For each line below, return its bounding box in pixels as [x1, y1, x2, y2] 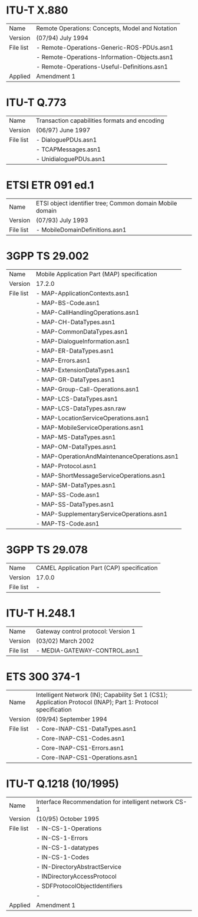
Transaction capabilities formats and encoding [35, 116, 164, 125]
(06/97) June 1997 [35, 126, 91, 134]
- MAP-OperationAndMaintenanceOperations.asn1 [35, 452, 179, 461]
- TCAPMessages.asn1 [35, 145, 101, 154]
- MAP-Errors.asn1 [35, 356, 91, 364]
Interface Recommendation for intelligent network [36, 798, 174, 806]
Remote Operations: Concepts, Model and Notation [36, 24, 177, 32]
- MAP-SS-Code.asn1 [35, 491, 100, 499]
